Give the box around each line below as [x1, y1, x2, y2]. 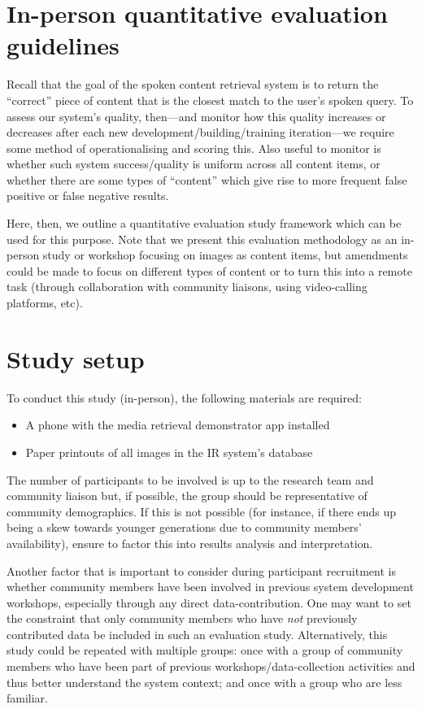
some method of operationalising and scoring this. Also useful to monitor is [7, 139, 381, 156]
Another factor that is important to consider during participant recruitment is [7, 562, 396, 579]
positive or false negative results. [7, 187, 169, 204]
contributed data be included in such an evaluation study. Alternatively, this [7, 625, 388, 642]
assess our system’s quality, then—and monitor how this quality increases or [7, 107, 386, 124]
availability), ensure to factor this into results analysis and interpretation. [7, 534, 373, 551]
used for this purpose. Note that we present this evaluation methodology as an [7, 230, 398, 247]
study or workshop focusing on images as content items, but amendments [42, 246, 408, 263]
